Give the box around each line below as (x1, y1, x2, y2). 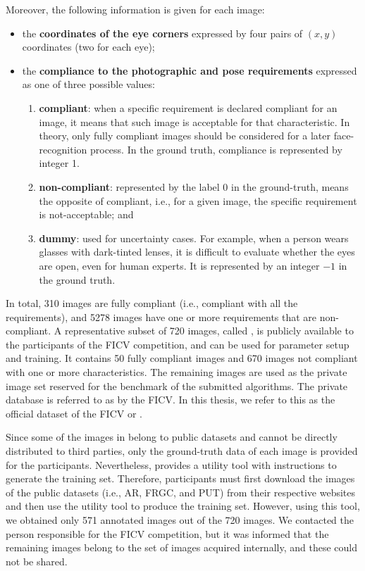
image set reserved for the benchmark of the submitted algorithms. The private (6, 378, 348, 393)
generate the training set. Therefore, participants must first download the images (6, 471, 355, 486)
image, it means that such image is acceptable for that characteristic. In (39, 114, 350, 129)
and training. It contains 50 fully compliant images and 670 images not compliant (6, 351, 358, 365)
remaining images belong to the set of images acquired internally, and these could (6, 540, 357, 555)
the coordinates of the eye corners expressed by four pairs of (22, 25, 303, 40)
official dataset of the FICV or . (6, 406, 142, 420)
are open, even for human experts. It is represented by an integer (39, 258, 320, 272)
